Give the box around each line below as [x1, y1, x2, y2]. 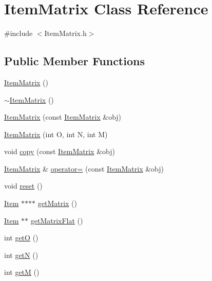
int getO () [4, 232, 38, 243]
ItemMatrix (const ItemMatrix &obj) [4, 111, 122, 122]
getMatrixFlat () [30, 215, 83, 226]
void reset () [4, 180, 43, 191]
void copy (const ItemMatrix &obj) [4, 146, 115, 157]
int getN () [4, 249, 38, 260]
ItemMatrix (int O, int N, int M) [4, 128, 108, 139]
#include [4, 28, 33, 39]
